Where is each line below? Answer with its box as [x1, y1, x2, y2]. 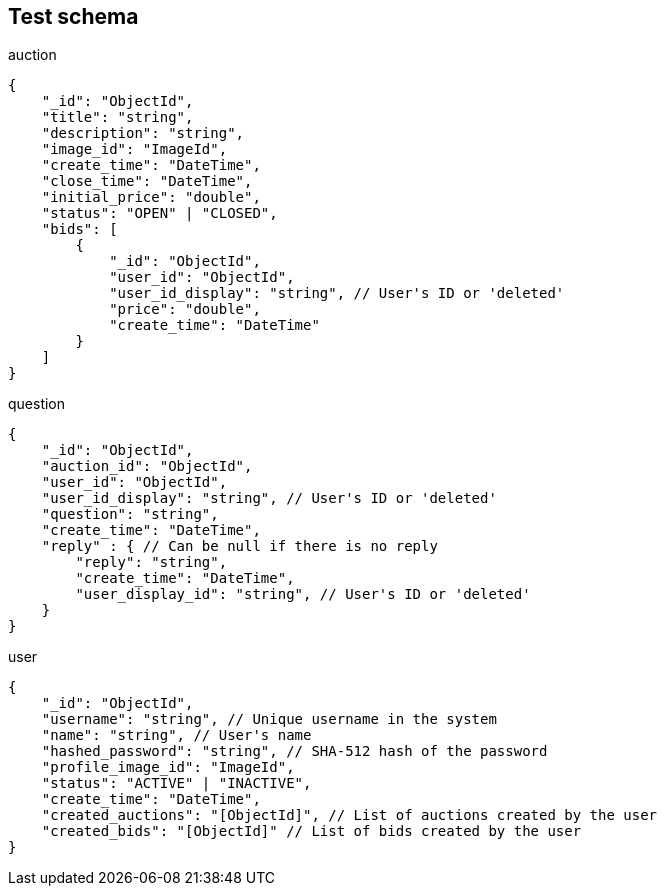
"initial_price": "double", [41, 189, 261, 206]
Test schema [8, 4, 139, 29]
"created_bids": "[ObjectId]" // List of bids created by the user [41, 823, 582, 840]
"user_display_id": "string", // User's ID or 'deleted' [75, 586, 531, 603]
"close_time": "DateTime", [41, 173, 253, 190]
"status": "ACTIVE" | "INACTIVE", [41, 775, 312, 792]
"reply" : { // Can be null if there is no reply [41, 538, 438, 555]
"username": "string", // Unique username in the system [41, 711, 497, 728]
